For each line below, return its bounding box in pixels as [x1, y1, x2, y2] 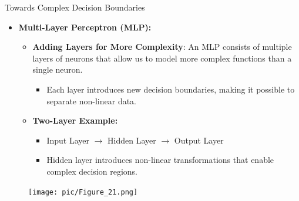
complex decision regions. [46, 165, 137, 177]
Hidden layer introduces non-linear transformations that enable [46, 154, 274, 166]
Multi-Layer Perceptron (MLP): [18, 21, 152, 33]
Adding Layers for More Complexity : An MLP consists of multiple [32, 40, 292, 53]
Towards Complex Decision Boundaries [5, 1, 145, 13]
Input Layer [46, 134, 89, 146]
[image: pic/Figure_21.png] [28, 188, 138, 196]
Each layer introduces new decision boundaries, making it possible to [46, 83, 295, 95]
